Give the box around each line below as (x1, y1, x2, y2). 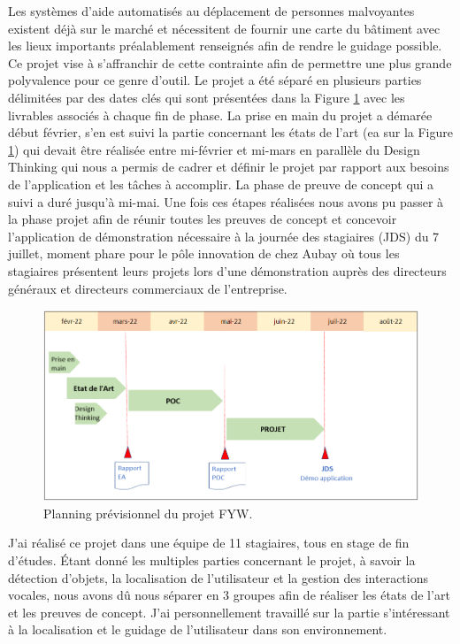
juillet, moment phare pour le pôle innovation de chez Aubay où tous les (8, 244, 400, 263)
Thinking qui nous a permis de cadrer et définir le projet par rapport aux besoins (8, 157, 449, 176)
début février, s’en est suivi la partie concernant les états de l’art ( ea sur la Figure (8, 123, 453, 142)
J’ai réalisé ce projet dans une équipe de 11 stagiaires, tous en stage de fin (8, 533, 410, 552)
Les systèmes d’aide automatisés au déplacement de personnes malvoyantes (8, 2, 415, 19)
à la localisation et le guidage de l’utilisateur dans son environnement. (8, 620, 387, 639)
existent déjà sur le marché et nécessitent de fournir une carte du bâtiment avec (8, 19, 441, 37)
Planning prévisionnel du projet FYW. (43, 503, 253, 522)
